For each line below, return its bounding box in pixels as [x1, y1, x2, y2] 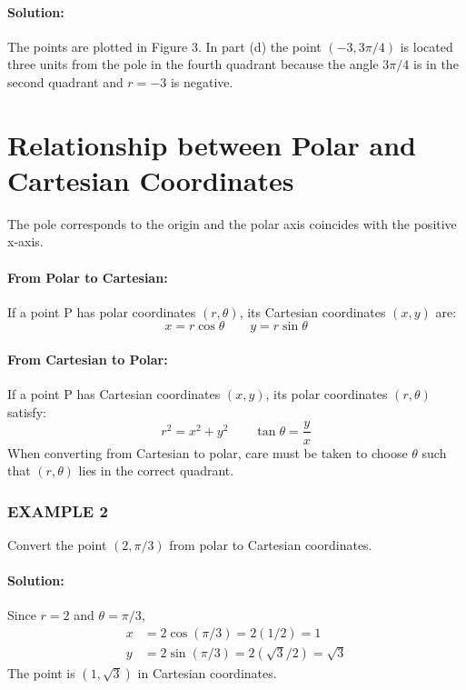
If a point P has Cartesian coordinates [7, 385, 221, 404]
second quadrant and [7, 72, 124, 91]
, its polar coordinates [265, 385, 388, 404]
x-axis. [7, 232, 44, 251]
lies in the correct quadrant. [78, 461, 234, 480]
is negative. [170, 72, 233, 91]
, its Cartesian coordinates [239, 302, 386, 321]
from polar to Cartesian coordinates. [169, 535, 372, 554]
